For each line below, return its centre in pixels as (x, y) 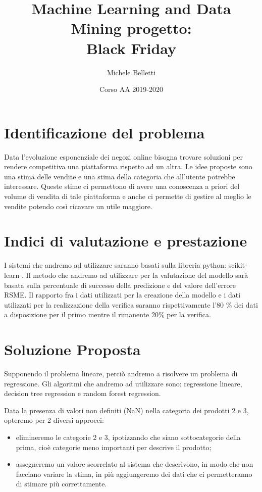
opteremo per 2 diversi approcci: (54, 420)
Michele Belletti (131, 72)
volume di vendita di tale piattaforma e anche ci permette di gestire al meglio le (128, 196)
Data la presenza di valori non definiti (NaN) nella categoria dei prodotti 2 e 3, (126, 410)
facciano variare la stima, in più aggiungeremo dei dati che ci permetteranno (134, 474)
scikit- (238, 265)
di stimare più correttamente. (61, 484)
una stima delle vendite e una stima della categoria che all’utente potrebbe (120, 176)
